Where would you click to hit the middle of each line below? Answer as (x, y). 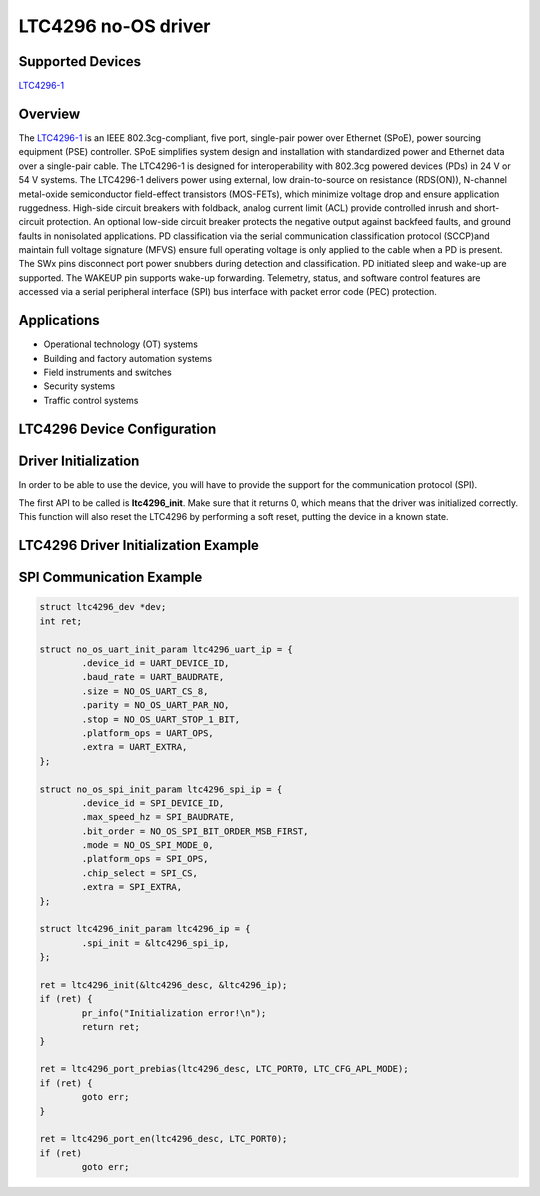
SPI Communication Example (110, 577)
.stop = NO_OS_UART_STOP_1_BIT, (160, 719)
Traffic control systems (91, 400)
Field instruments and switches (107, 372)
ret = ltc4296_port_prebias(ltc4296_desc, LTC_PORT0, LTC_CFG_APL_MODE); (224, 1069)
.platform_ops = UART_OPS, (147, 733)
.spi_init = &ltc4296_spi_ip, (155, 943)
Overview (49, 113)
